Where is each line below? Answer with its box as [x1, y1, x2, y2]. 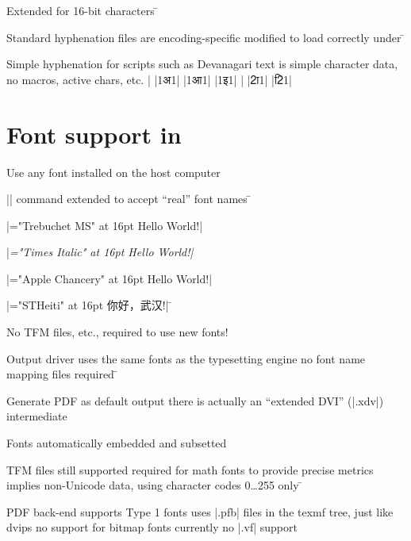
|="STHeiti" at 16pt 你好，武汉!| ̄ [6, 297, 173, 313]
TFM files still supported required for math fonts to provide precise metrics [6, 461, 374, 478]
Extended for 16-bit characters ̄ [6, 2, 159, 18]
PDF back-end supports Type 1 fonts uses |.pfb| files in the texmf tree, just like [6, 503, 394, 520]
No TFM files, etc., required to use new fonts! [6, 324, 229, 340]
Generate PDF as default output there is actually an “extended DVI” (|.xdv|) [6, 392, 384, 409]
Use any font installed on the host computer [6, 163, 221, 180]
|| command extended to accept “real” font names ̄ [6, 190, 252, 207]
